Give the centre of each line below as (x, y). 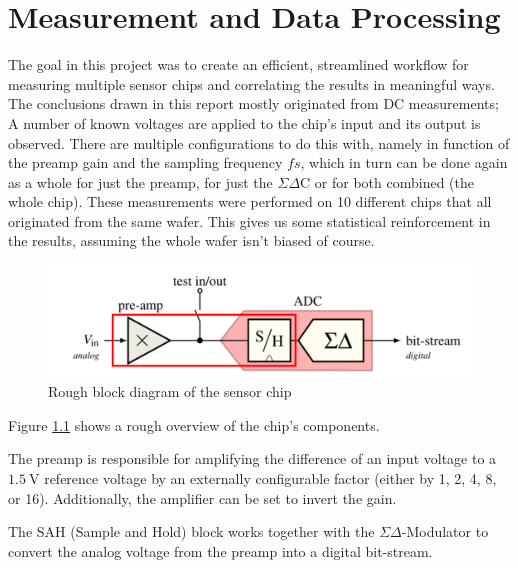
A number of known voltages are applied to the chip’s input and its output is (244, 122)
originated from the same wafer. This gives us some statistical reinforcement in (249, 220)
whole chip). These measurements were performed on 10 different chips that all (250, 201)
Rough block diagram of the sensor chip (170, 391)
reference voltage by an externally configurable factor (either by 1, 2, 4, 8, (270, 478)
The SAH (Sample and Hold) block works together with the (191, 531)
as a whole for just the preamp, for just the (140, 181)
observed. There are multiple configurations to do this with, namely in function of (259, 142)
